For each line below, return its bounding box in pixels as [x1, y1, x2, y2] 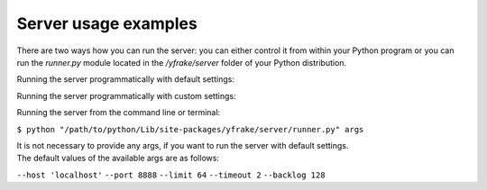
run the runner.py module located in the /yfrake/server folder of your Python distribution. [16, 57, 347, 68]
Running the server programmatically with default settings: [16, 74, 234, 85]
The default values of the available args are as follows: [16, 153, 220, 164]
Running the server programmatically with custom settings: [16, 90, 236, 101]
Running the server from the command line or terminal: [16, 107, 221, 118]
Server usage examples [16, 14, 198, 33]
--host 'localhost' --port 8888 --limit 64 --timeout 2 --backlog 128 [16, 169, 326, 180]
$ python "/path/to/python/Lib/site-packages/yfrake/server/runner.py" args [16, 124, 364, 134]
